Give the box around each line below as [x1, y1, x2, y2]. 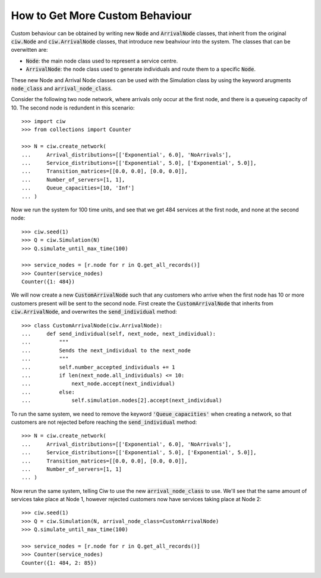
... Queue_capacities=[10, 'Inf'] [21, 185, 135, 192]
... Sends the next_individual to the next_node [21, 347, 191, 354]
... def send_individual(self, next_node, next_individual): [21, 330, 216, 338]
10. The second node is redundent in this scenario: [11, 104, 135, 111]
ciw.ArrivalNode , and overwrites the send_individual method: [11, 308, 178, 315]
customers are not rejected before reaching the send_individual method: [11, 418, 197, 426]
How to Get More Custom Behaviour [11, 9, 192, 22]
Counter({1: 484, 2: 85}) [21, 560, 97, 566]
